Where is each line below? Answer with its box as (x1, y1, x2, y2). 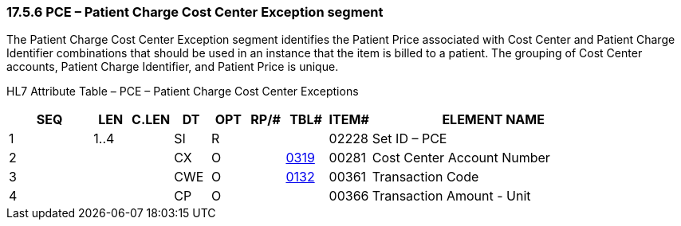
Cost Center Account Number (372, 150, 550, 166)
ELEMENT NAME (442, 111, 545, 128)
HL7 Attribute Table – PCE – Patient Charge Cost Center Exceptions (6, 84, 359, 99)
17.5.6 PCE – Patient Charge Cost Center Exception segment (6, 4, 384, 20)
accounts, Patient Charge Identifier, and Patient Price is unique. (6, 60, 339, 74)
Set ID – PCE (372, 131, 447, 147)
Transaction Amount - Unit (372, 188, 531, 205)
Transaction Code (372, 169, 479, 185)
